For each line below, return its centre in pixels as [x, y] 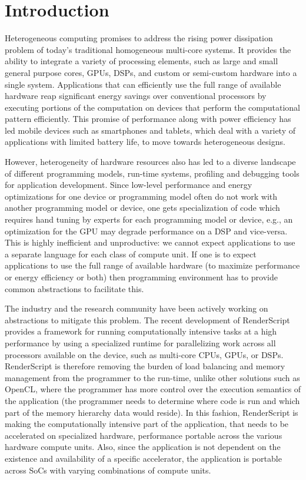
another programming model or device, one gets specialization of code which [142, 208]
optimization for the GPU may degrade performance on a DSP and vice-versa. [146, 231]
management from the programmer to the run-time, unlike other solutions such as [152, 377]
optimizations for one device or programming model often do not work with [141, 196]
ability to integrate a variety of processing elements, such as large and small [142, 61]
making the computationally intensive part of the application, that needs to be [147, 424]
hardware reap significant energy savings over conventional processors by [136, 96]
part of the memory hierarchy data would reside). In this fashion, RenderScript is [152, 412]
